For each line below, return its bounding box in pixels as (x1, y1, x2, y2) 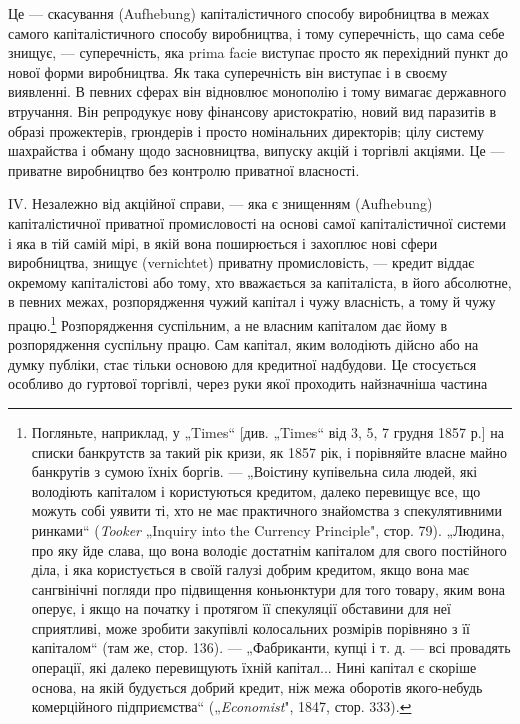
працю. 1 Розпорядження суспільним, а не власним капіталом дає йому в (8, 311, 448, 335)
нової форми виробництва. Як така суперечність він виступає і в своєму (8, 61, 448, 82)
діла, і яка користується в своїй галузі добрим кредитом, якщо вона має (31, 559, 470, 580)
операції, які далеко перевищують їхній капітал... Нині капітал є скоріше (31, 657, 477, 678)
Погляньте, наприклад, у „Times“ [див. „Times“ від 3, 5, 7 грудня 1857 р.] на (31, 421, 504, 442)
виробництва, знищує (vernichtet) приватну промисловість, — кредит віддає (8, 252, 475, 273)
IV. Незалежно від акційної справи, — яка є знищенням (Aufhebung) (8, 193, 433, 214)
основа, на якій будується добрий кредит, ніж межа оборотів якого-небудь (31, 676, 483, 697)
